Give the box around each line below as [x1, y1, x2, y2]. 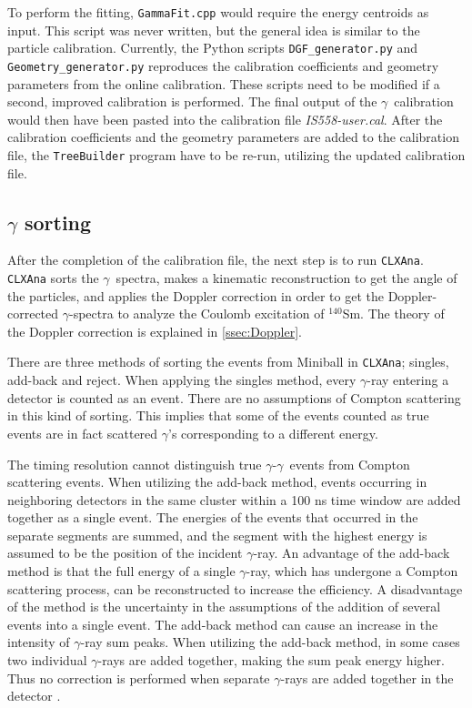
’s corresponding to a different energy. [168, 423, 378, 442]
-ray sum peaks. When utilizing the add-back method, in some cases [80, 632, 460, 652]
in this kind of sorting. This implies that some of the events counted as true [7, 406, 429, 425]
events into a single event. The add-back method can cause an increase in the [7, 614, 438, 633]
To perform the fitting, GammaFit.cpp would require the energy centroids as [7, 3, 429, 21]
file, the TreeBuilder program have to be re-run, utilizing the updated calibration [7, 145, 466, 164]
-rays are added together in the [280, 668, 454, 687]
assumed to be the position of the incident [7, 543, 243, 562]
